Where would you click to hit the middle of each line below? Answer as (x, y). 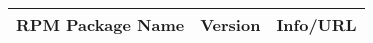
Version (230, 24)
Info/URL (316, 24)
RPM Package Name (100, 24)
